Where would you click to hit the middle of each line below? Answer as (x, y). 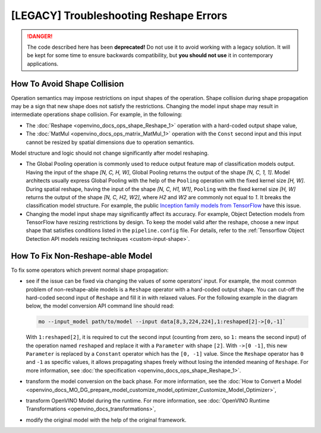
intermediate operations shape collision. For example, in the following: (97, 114)
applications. (43, 64)
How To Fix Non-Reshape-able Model (82, 256)
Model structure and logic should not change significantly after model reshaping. (110, 153)
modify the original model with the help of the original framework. (106, 420)
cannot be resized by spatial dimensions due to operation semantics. (110, 142)
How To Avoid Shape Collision (67, 84)
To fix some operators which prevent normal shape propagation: (90, 270)
